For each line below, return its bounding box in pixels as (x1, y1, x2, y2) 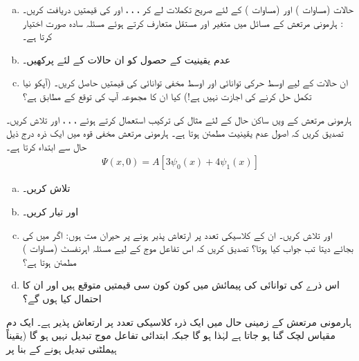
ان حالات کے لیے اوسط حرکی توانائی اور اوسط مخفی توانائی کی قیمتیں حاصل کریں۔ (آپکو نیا (22, 75, 349, 90)
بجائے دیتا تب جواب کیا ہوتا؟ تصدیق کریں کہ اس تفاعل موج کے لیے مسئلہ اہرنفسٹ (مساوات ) (22, 241, 353, 255)
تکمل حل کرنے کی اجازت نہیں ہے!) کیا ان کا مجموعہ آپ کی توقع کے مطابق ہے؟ (22, 88, 312, 103)
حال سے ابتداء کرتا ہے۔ (6, 139, 87, 153)
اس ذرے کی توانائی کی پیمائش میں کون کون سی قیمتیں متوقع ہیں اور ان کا (22, 277, 340, 292)
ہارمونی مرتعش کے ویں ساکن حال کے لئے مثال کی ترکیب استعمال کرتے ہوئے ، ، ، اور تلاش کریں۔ (6, 112, 352, 126)
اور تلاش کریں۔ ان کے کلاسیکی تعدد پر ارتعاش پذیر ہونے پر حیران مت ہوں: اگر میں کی (22, 227, 333, 242)
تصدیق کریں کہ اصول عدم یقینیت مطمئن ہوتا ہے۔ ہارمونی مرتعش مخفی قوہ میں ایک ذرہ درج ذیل (6, 126, 344, 140)
